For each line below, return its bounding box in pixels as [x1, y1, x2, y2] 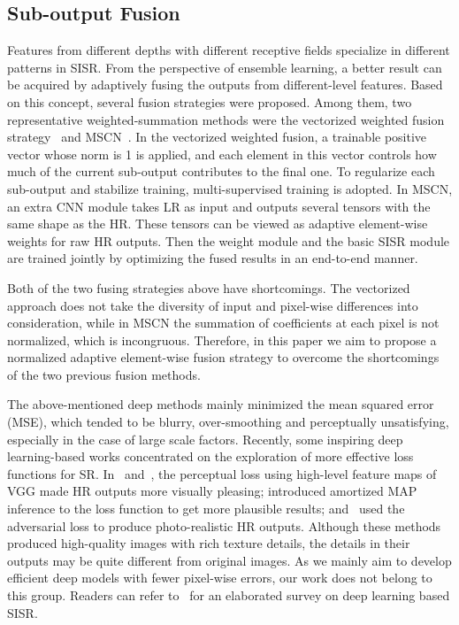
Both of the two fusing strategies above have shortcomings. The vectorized [7, 278, 410, 297]
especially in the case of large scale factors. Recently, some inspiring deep [7, 429, 403, 448]
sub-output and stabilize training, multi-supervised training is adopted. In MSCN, [7, 179, 453, 197]
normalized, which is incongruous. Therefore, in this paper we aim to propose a [7, 330, 437, 349]
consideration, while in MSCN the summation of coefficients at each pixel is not [7, 313, 440, 332]
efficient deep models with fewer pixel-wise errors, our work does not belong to [7, 568, 432, 587]
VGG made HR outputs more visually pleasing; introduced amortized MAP [7, 482, 417, 500]
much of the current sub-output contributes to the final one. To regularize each [7, 162, 435, 181]
